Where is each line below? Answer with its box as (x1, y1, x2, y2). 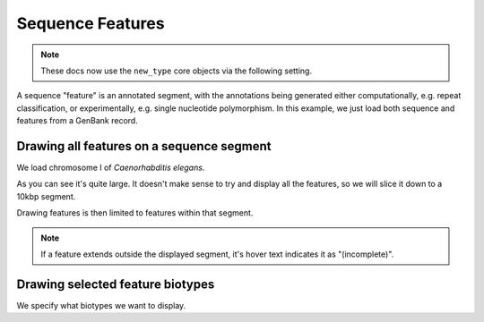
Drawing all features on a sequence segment (16, 139, 272, 154)
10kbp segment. (16, 191, 76, 201)
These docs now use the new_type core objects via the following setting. (40, 65, 313, 76)
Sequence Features (16, 13, 165, 33)
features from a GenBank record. (16, 115, 138, 126)
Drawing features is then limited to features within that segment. (16, 208, 254, 218)
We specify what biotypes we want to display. (16, 300, 186, 310)
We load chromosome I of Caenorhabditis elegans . (16, 162, 205, 174)
